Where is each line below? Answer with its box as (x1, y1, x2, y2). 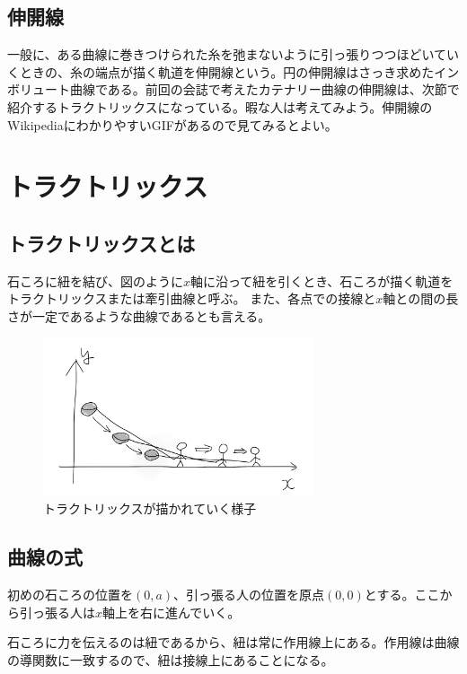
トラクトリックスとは (7, 229, 196, 257)
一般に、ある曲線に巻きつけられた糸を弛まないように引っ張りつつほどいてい (7, 45, 460, 64)
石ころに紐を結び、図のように (7, 271, 183, 290)
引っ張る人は (19, 602, 95, 621)
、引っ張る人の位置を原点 (173, 585, 325, 604)
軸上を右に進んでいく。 (102, 602, 241, 621)
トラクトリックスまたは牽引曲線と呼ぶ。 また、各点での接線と (7, 289, 376, 308)
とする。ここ (364, 585, 440, 604)
